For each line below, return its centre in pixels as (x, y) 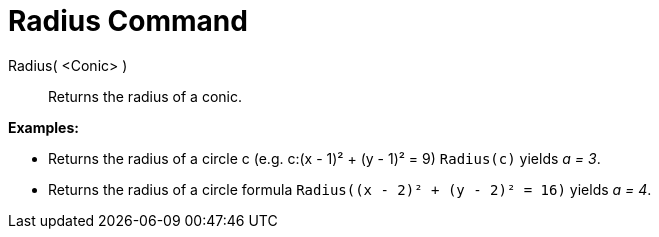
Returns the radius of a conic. (145, 96)
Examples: (43, 127)
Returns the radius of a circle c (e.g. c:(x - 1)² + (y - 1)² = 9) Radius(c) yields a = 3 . (324, 158)
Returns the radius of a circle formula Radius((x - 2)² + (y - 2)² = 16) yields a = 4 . (350, 189)
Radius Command (128, 21)
